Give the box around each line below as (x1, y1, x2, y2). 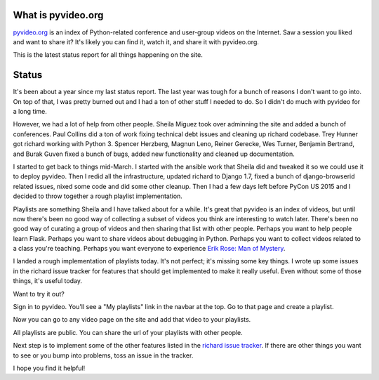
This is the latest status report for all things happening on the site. (13, 51, 204, 59)
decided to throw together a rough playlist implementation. (13, 192, 182, 200)
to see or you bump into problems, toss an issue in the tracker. (13, 351, 194, 360)
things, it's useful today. (13, 277, 82, 285)
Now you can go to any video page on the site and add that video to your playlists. (13, 315, 251, 324)
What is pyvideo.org (13, 9, 104, 21)
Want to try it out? (13, 289, 65, 298)
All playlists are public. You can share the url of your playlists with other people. (13, 328, 244, 336)
